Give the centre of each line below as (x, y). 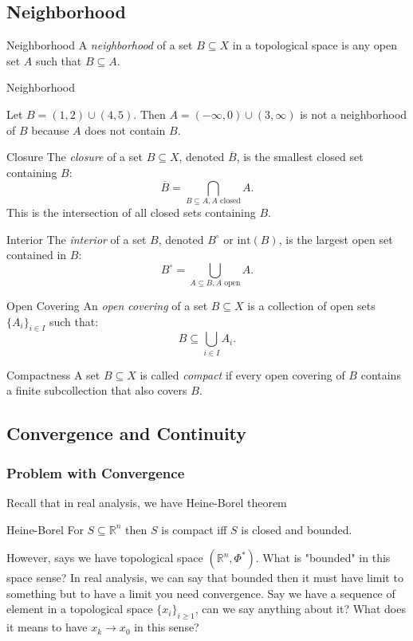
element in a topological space (80, 609)
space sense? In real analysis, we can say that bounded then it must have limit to (205, 578)
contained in (37, 255)
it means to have (47, 627)
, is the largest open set (336, 239)
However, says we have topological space (105, 558)
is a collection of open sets (311, 306)
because (50, 130)
